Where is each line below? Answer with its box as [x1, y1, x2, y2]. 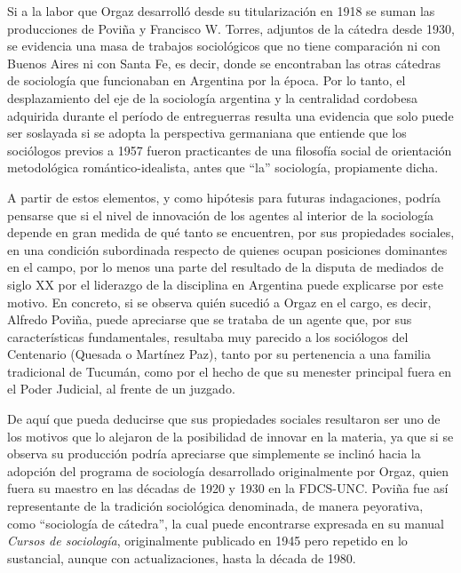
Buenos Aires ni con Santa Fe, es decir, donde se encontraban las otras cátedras [7, 53, 441, 72]
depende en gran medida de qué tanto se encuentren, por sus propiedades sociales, [7, 223, 455, 242]
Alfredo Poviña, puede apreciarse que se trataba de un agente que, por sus [7, 310, 412, 329]
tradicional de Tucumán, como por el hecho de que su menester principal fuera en [7, 362, 452, 380]
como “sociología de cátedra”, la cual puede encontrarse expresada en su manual [7, 513, 444, 532]
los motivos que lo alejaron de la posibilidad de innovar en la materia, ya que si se [7, 426, 454, 445]
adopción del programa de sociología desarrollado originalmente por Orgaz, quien [7, 461, 449, 480]
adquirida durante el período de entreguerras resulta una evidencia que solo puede [7, 106, 454, 124]
